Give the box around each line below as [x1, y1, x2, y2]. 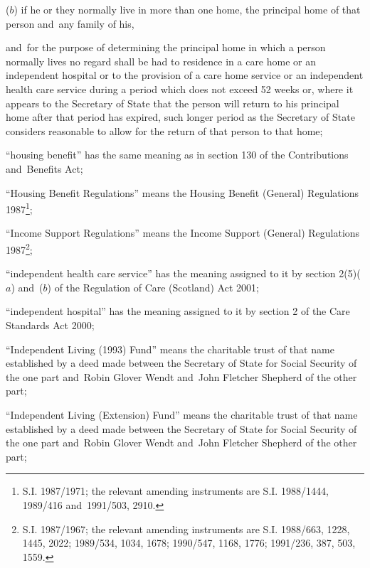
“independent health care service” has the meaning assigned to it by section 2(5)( [6, 266, 361, 281]
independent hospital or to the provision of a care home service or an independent [6, 68, 364, 82]
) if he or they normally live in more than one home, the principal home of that [14, 2, 361, 16]
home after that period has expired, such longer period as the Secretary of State [6, 109, 355, 124]
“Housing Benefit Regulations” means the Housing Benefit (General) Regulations [6, 185, 359, 200]
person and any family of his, [6, 16, 134, 31]
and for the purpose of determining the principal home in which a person [6, 40, 326, 55]
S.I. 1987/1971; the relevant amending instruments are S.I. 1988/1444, [22, 483, 329, 498]
